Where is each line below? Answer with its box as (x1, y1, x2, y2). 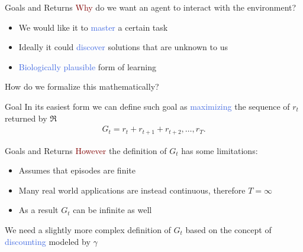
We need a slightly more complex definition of (5, 224, 171, 236)
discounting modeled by (5, 235, 91, 247)
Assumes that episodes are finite (18, 164, 136, 176)
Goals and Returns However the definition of (5, 144, 167, 156)
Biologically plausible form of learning (18, 60, 156, 73)
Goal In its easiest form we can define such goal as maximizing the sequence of (5, 100, 290, 112)
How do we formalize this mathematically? (5, 80, 159, 93)
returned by (5, 112, 47, 124)
